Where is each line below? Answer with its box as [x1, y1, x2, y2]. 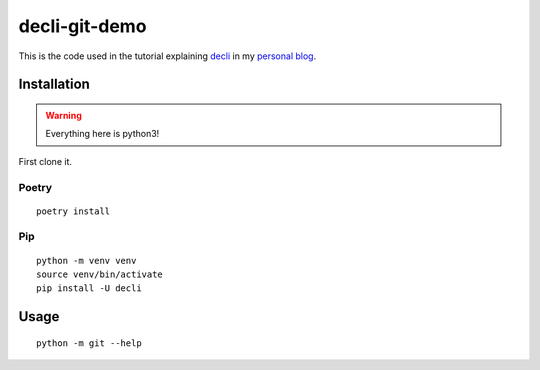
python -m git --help [36, 337, 142, 349]
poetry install [36, 205, 111, 217]
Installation [18, 76, 90, 93]
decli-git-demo [18, 15, 147, 37]
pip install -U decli [36, 283, 142, 294]
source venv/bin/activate [36, 269, 164, 280]
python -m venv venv [36, 255, 137, 266]
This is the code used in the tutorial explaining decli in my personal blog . [18, 50, 317, 62]
